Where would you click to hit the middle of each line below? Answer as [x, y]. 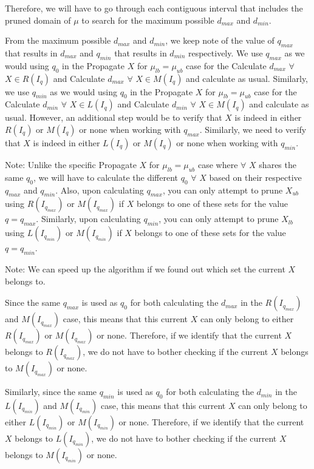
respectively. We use [225, 52]
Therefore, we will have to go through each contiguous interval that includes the [154, 8]
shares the [278, 164]
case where [218, 164]
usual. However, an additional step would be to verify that [114, 117]
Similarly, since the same [51, 392]
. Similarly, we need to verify [253, 129]
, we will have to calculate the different [106, 177]
